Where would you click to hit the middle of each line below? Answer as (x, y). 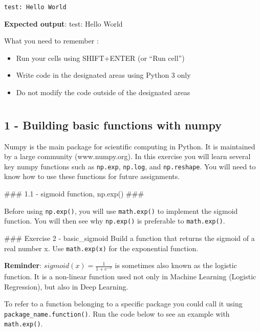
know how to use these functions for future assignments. (92, 176)
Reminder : (23, 265)
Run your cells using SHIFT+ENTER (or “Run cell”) (100, 58)
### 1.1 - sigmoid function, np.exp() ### (74, 194)
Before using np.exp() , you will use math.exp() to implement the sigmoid (121, 211)
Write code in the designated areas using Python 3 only (103, 75)
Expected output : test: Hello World (63, 23)
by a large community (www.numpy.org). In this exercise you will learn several (127, 156)
